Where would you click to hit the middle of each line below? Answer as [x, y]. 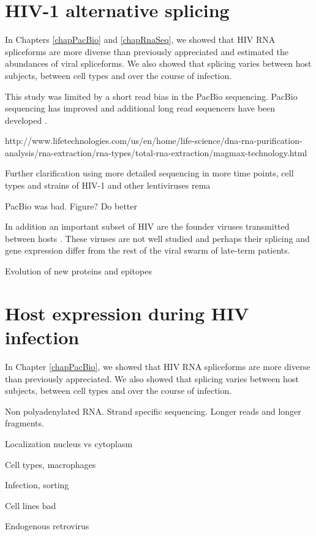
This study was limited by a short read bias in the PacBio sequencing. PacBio [151, 96]
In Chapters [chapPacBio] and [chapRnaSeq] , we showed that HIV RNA [140, 40]
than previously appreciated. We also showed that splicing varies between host [152, 378]
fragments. [24, 423]
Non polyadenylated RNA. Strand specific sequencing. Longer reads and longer [153, 411]
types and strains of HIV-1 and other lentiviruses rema [108, 185]
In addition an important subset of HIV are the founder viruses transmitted [147, 226]
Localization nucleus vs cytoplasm [69, 443]
